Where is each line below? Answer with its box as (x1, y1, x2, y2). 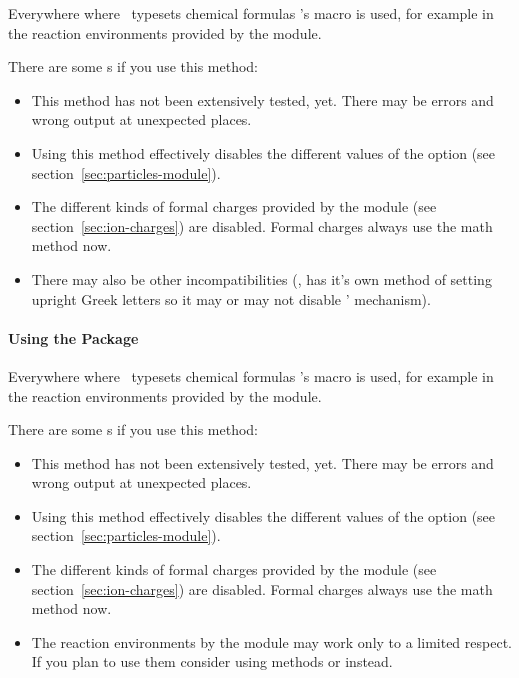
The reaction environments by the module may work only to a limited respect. (31, 631, 512, 652)
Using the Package (8, 327, 139, 348)
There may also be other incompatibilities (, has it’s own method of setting (31, 268, 492, 289)
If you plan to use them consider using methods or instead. (31, 651, 393, 672)
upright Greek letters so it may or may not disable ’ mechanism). (31, 288, 431, 309)
